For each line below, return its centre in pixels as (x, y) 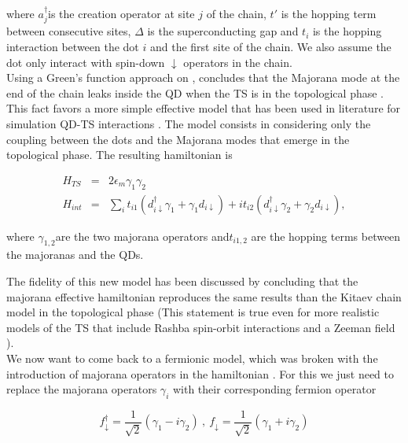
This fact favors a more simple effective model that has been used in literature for (204, 108)
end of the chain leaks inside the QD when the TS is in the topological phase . (195, 92)
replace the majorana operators (82, 389)
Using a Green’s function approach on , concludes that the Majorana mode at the (203, 78)
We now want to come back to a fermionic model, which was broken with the (192, 358)
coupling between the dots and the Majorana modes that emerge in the (178, 139)
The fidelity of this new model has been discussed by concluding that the (182, 281)
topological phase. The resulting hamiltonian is (119, 155)
